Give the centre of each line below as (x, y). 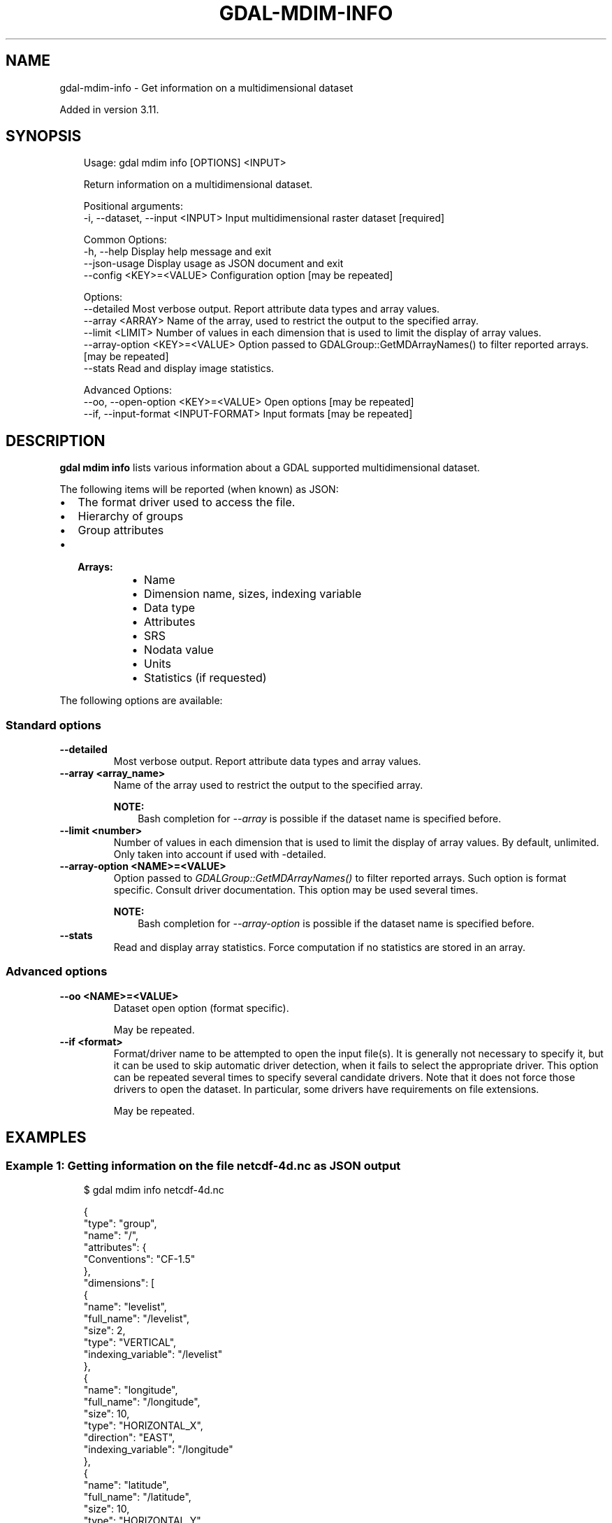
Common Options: (125, 240)
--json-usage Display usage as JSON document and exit (213, 264)
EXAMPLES (46, 1138)
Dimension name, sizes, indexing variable (253, 594)
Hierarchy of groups (131, 516)
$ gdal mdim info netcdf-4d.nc (154, 1190)
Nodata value (179, 650)
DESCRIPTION (56, 441)
